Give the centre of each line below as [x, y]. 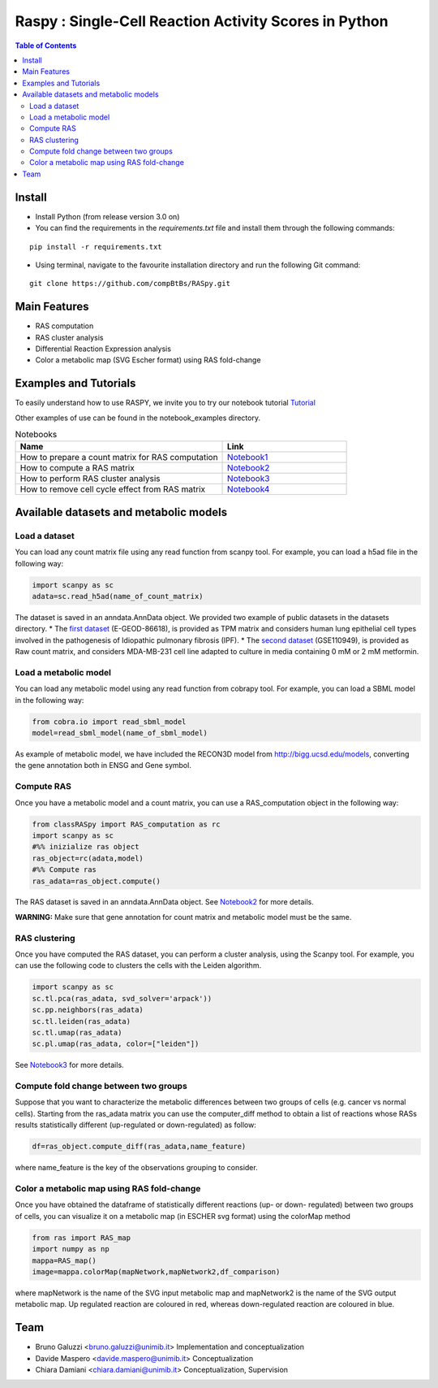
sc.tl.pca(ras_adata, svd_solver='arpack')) [122, 998]
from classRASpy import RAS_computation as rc [126, 824]
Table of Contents [46, 46]
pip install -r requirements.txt [96, 247]
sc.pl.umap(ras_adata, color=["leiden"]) [116, 1044]
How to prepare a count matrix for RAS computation [119, 458]
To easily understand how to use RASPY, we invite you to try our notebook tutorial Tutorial [165, 403]
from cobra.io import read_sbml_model [109, 722]
